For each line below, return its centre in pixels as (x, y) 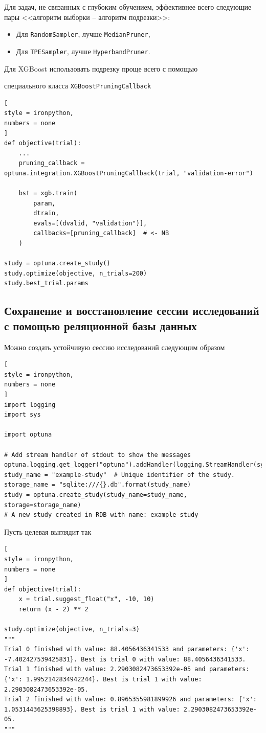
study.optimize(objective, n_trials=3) (72, 629)
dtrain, (46, 213)
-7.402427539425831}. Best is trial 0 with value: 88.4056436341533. (125, 659)
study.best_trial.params (46, 283)
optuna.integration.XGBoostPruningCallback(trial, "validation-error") (129, 173)
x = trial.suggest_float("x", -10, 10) (86, 599)
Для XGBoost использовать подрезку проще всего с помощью (101, 68)
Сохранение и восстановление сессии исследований (132, 311)
